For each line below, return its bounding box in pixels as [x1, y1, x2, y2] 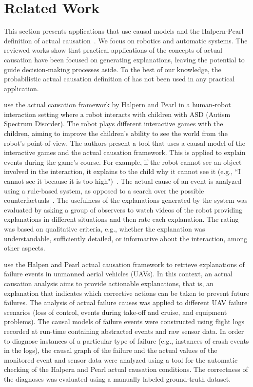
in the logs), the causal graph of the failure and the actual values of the [4, 345, 217, 355]
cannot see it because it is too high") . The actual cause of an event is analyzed [4, 176, 242, 186]
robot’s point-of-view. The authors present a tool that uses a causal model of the [4, 137, 245, 148]
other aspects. [4, 243, 45, 253]
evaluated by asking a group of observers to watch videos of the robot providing [4, 204, 242, 214]
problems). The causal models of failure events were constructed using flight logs [4, 316, 244, 327]
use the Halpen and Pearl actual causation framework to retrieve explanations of [4, 259, 245, 269]
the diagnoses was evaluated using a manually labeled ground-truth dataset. [4, 373, 231, 384]
